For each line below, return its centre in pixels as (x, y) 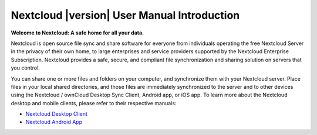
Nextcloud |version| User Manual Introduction (125, 15)
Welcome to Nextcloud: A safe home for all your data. (77, 33)
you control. (26, 68)
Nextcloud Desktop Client (57, 114)
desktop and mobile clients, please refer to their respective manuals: (94, 103)
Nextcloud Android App (54, 122)
